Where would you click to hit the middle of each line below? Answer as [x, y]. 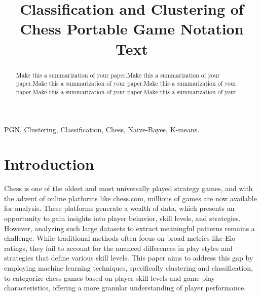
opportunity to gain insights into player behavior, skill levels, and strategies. [122, 218]
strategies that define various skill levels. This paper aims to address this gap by [129, 258]
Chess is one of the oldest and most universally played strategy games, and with [128, 188]
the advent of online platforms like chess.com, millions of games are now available [130, 198]
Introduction [49, 164]
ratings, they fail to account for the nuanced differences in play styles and [118, 248]
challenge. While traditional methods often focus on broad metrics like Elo [120, 238]
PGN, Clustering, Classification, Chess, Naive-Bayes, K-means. [102, 129]
